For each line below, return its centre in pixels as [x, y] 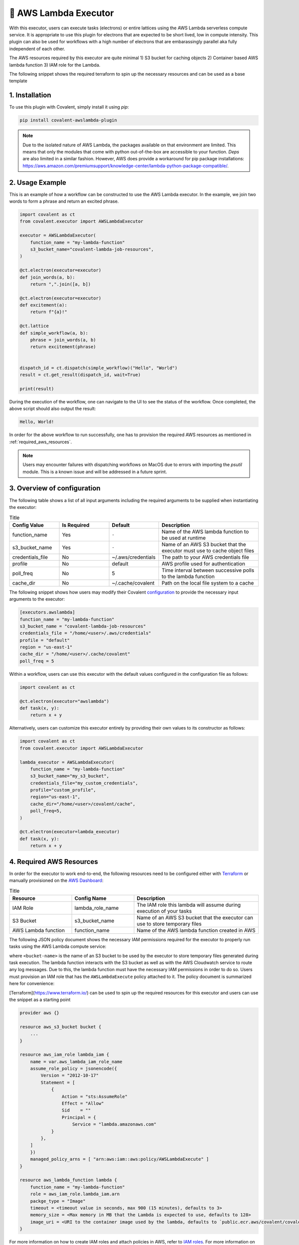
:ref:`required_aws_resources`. [41, 442]
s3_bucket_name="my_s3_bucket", [70, 776]
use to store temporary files [169, 924]
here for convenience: [32, 984]
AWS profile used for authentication [204, 564]
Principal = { [79, 1117]
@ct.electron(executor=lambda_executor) [70, 832]
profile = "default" [45, 640]
